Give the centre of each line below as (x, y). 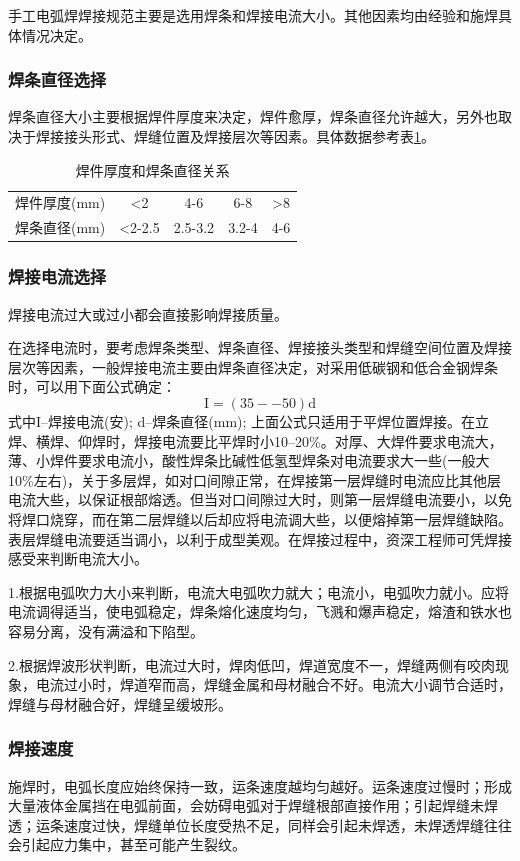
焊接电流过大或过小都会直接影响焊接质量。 (148, 313)
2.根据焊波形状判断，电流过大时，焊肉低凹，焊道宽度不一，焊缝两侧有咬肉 (251, 664)
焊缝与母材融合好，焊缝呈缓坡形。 (120, 703)
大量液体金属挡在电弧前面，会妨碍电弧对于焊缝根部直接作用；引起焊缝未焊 (253, 805)
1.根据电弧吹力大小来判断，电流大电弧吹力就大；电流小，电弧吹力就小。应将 (258, 591)
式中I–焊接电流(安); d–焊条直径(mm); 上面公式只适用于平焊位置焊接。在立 (249, 420)
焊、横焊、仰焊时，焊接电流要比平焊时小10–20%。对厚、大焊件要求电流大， (255, 440)
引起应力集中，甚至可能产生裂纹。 (133, 844)
